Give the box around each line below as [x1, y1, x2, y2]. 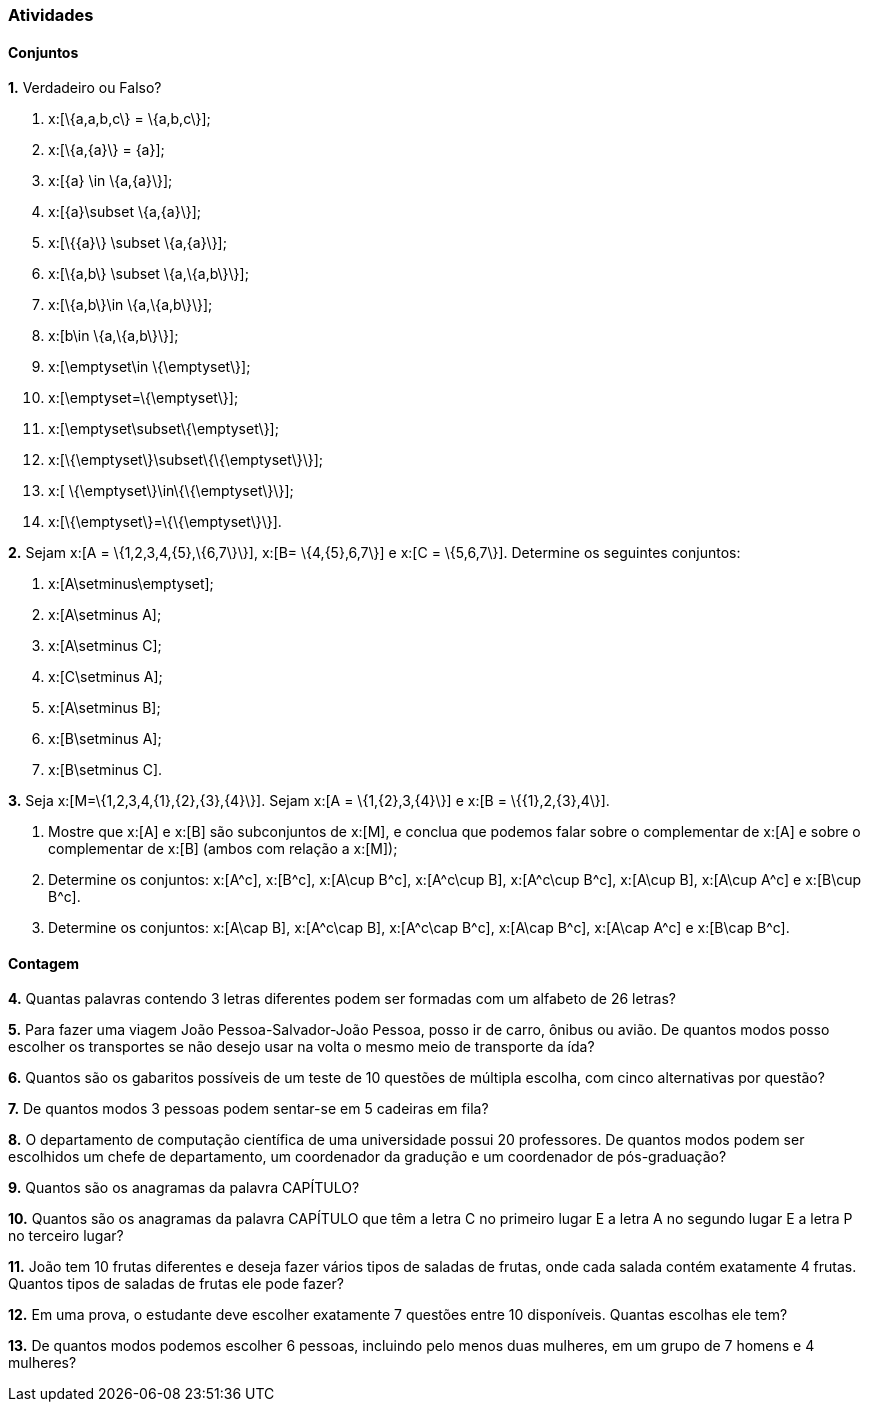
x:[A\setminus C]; [48, 637, 162, 655]
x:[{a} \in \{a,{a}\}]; [48, 172, 173, 190]
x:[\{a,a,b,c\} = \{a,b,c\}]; [48, 110, 211, 128]
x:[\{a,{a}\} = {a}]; [48, 141, 165, 159]
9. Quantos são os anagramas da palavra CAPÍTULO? [8, 1179, 360, 1197]
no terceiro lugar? [8, 1227, 124, 1245]
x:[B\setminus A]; [48, 730, 162, 748]
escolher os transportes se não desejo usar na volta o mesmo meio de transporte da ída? [8, 1038, 595, 1056]
